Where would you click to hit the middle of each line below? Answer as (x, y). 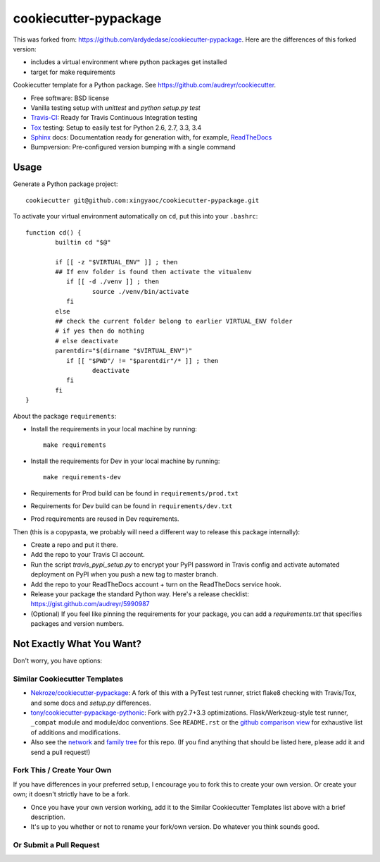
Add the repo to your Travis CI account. (88, 555)
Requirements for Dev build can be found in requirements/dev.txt (132, 506)
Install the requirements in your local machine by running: (114, 429)
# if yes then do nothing (100, 331)
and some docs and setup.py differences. (91, 703)
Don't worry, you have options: (58, 661)
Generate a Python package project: (65, 184)
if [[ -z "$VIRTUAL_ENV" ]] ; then (116, 262)
